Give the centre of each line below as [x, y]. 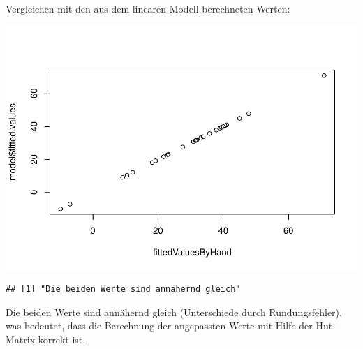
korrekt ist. [62, 339]
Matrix [21, 339]
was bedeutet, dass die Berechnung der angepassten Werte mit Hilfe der [159, 326]
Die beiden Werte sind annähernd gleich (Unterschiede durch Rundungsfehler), [174, 312]
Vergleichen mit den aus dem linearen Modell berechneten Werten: [148, 8]
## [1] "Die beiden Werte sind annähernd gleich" [123, 289]
